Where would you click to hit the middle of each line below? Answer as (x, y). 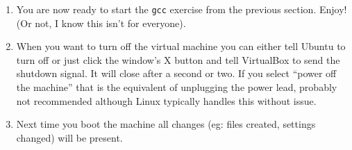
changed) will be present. (69, 137)
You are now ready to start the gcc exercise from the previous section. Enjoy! (182, 9)
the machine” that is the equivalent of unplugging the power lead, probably (177, 87)
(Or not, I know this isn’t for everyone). (101, 23)
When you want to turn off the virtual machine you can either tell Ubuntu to (181, 46)
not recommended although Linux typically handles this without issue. (166, 100)
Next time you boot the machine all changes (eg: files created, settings (166, 124)
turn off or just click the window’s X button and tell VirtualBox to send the (178, 59)
